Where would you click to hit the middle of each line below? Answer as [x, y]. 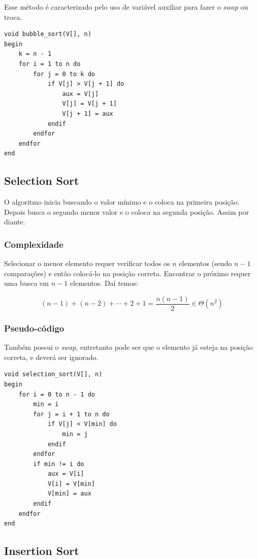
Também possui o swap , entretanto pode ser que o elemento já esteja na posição [128, 347]
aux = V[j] [81, 94]
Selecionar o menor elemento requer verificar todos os [87, 263]
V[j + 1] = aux [88, 113]
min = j [75, 434]
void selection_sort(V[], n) [53, 374]
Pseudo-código [34, 328]
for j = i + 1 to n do [71, 414]
